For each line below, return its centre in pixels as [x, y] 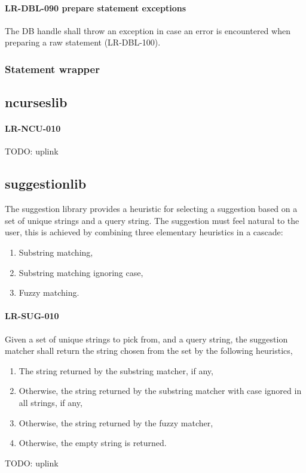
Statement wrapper [52, 69]
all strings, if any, [51, 402]
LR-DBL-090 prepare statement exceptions [96, 7]
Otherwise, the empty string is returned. [93, 443]
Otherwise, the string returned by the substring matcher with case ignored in [160, 391]
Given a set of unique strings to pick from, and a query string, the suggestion [146, 339]
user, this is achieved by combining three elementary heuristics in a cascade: [144, 232]
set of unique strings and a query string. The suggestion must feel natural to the [152, 220]
